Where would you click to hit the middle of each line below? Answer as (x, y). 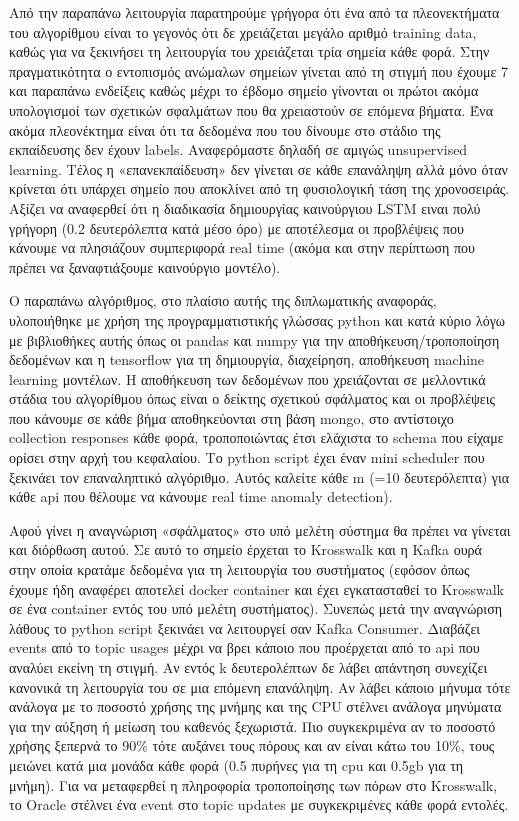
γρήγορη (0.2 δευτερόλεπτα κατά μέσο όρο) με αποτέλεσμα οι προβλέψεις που (237, 227)
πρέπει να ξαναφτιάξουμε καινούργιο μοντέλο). (145, 266)
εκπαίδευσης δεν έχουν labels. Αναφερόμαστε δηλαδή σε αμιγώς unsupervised (238, 149)
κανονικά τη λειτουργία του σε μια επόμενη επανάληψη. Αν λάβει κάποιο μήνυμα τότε (260, 686)
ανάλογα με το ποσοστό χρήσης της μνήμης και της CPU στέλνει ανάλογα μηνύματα (255, 706)
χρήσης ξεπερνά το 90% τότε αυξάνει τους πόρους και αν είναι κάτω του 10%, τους (252, 745)
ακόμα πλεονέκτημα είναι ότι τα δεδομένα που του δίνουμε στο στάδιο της (225, 129)
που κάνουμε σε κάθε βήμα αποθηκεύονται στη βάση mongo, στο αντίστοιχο (231, 417)
